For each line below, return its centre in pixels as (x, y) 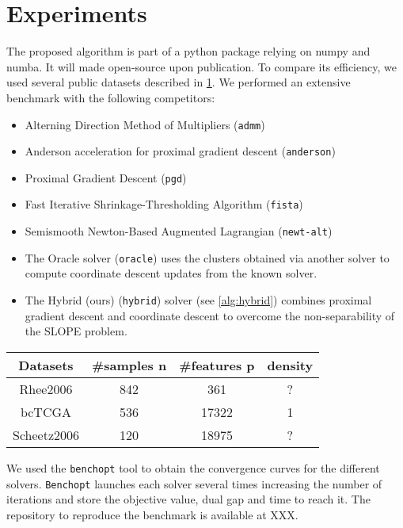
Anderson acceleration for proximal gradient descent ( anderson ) (180, 151)
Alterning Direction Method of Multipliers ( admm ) (145, 124)
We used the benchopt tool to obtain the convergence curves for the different (193, 467)
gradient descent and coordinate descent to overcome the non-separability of (210, 315)
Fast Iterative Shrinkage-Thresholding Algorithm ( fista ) (164, 204)
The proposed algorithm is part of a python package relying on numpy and (188, 51)
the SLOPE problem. (76, 331)
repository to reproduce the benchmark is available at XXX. (152, 514)
